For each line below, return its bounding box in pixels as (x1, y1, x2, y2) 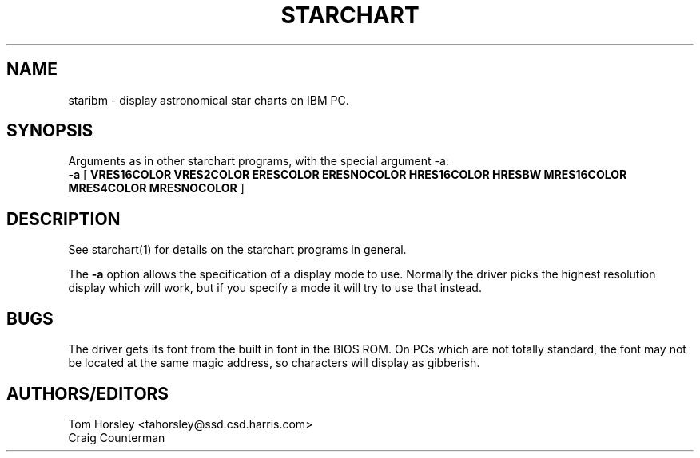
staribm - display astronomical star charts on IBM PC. (68, 93, 349, 107)
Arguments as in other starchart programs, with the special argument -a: (68, 154, 449, 168)
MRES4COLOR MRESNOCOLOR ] (68, 181, 245, 195)
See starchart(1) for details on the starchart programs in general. (68, 243, 407, 257)
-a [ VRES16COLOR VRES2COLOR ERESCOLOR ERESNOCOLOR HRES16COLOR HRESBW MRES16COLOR (68, 168, 627, 182)
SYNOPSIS (6, 120, 93, 141)
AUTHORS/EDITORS (6, 383, 169, 404)
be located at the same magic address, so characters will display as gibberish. (68, 356, 480, 370)
